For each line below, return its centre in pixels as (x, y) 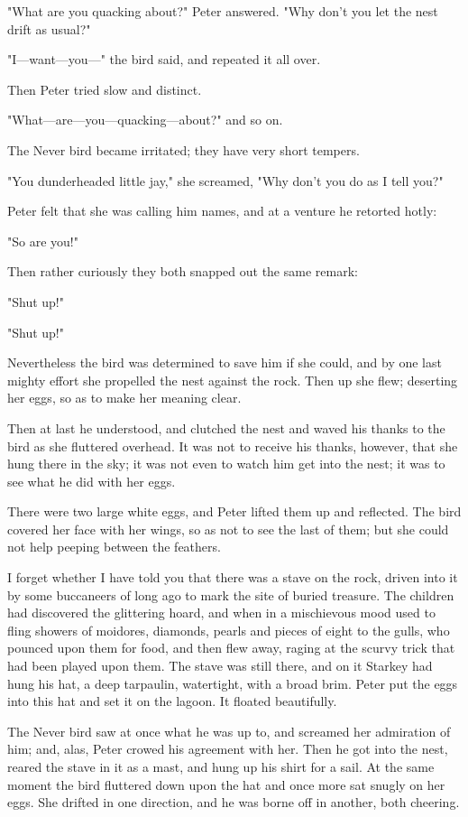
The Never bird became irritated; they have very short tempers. (184, 149)
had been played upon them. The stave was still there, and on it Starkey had (220, 666)
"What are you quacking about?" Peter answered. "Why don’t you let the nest (223, 11)
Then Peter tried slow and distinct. (105, 89)
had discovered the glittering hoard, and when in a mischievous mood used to (221, 613)
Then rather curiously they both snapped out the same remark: (183, 271)
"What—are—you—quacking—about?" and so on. (145, 120)
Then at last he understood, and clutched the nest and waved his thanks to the (226, 427)
